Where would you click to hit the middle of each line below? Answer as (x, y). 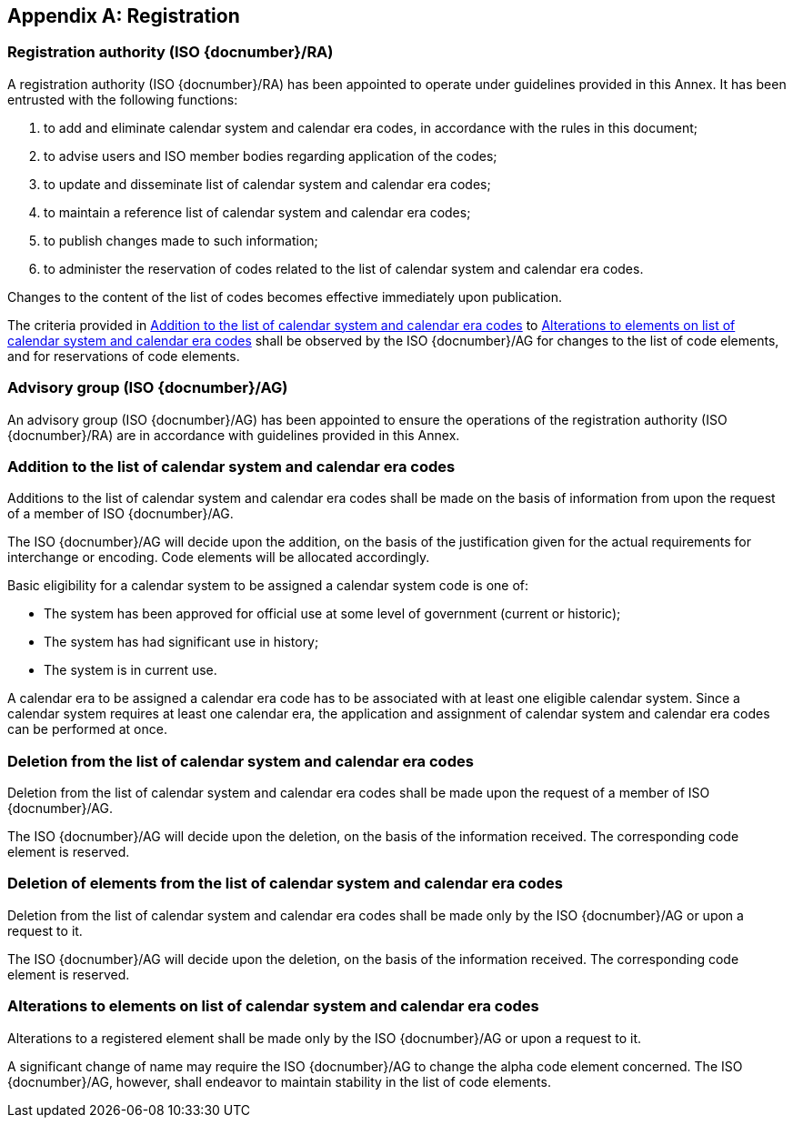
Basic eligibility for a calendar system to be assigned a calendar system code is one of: (268, 586)
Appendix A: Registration (124, 16)
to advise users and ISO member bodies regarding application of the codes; (271, 156)
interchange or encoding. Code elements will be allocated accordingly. (219, 557)
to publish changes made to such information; (181, 240)
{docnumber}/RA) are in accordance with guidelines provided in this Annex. (234, 435)
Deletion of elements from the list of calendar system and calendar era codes (285, 884)
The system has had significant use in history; (181, 642)
